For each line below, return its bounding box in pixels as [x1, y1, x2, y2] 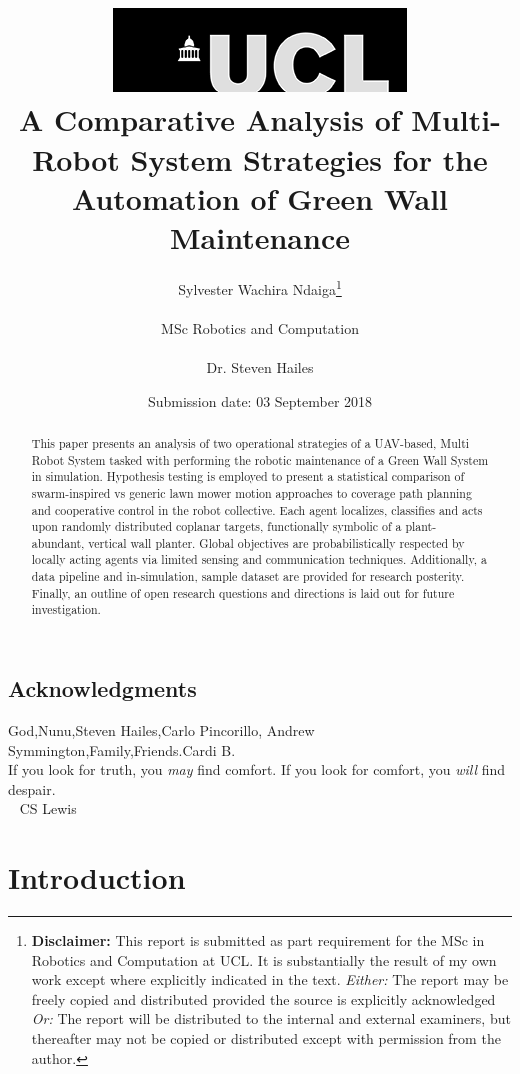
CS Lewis [19, 798, 77, 819]
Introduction [8, 857, 186, 898]
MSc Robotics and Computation [161, 317, 359, 338]
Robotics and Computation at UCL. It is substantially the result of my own [31, 949, 497, 970]
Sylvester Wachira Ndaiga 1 [178, 275, 342, 299]
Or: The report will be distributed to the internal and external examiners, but [31, 1008, 511, 1029]
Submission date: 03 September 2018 [147, 390, 373, 411]
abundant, [31, 534, 85, 551]
